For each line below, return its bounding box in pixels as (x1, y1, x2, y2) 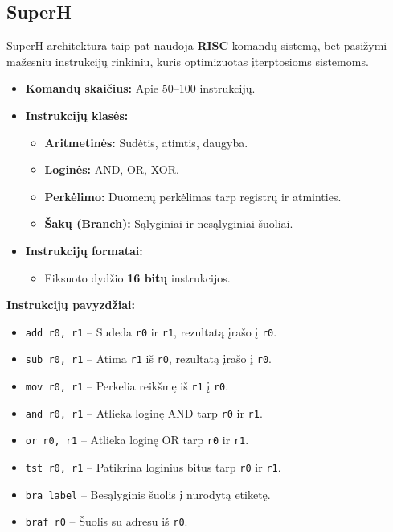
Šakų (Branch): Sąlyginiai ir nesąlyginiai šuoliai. (44, 215, 293, 232)
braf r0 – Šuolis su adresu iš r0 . (25, 513, 188, 530)
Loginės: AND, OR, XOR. (44, 161, 179, 178)
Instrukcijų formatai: (25, 241, 143, 258)
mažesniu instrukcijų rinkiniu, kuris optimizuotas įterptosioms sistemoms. (6, 52, 369, 69)
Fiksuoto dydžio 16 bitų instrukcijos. (44, 269, 231, 286)
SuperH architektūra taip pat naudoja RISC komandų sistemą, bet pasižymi (6, 37, 387, 54)
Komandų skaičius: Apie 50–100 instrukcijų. (25, 80, 256, 97)
